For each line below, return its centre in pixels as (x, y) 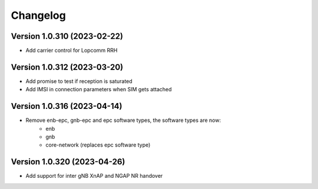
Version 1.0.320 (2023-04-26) (68, 162)
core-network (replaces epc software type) (98, 145)
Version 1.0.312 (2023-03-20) (67, 67)
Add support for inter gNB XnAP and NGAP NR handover (94, 176)
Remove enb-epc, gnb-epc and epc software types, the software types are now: (123, 120)
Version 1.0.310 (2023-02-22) (67, 36)
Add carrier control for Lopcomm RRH (72, 51)
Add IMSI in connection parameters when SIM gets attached (99, 89)
